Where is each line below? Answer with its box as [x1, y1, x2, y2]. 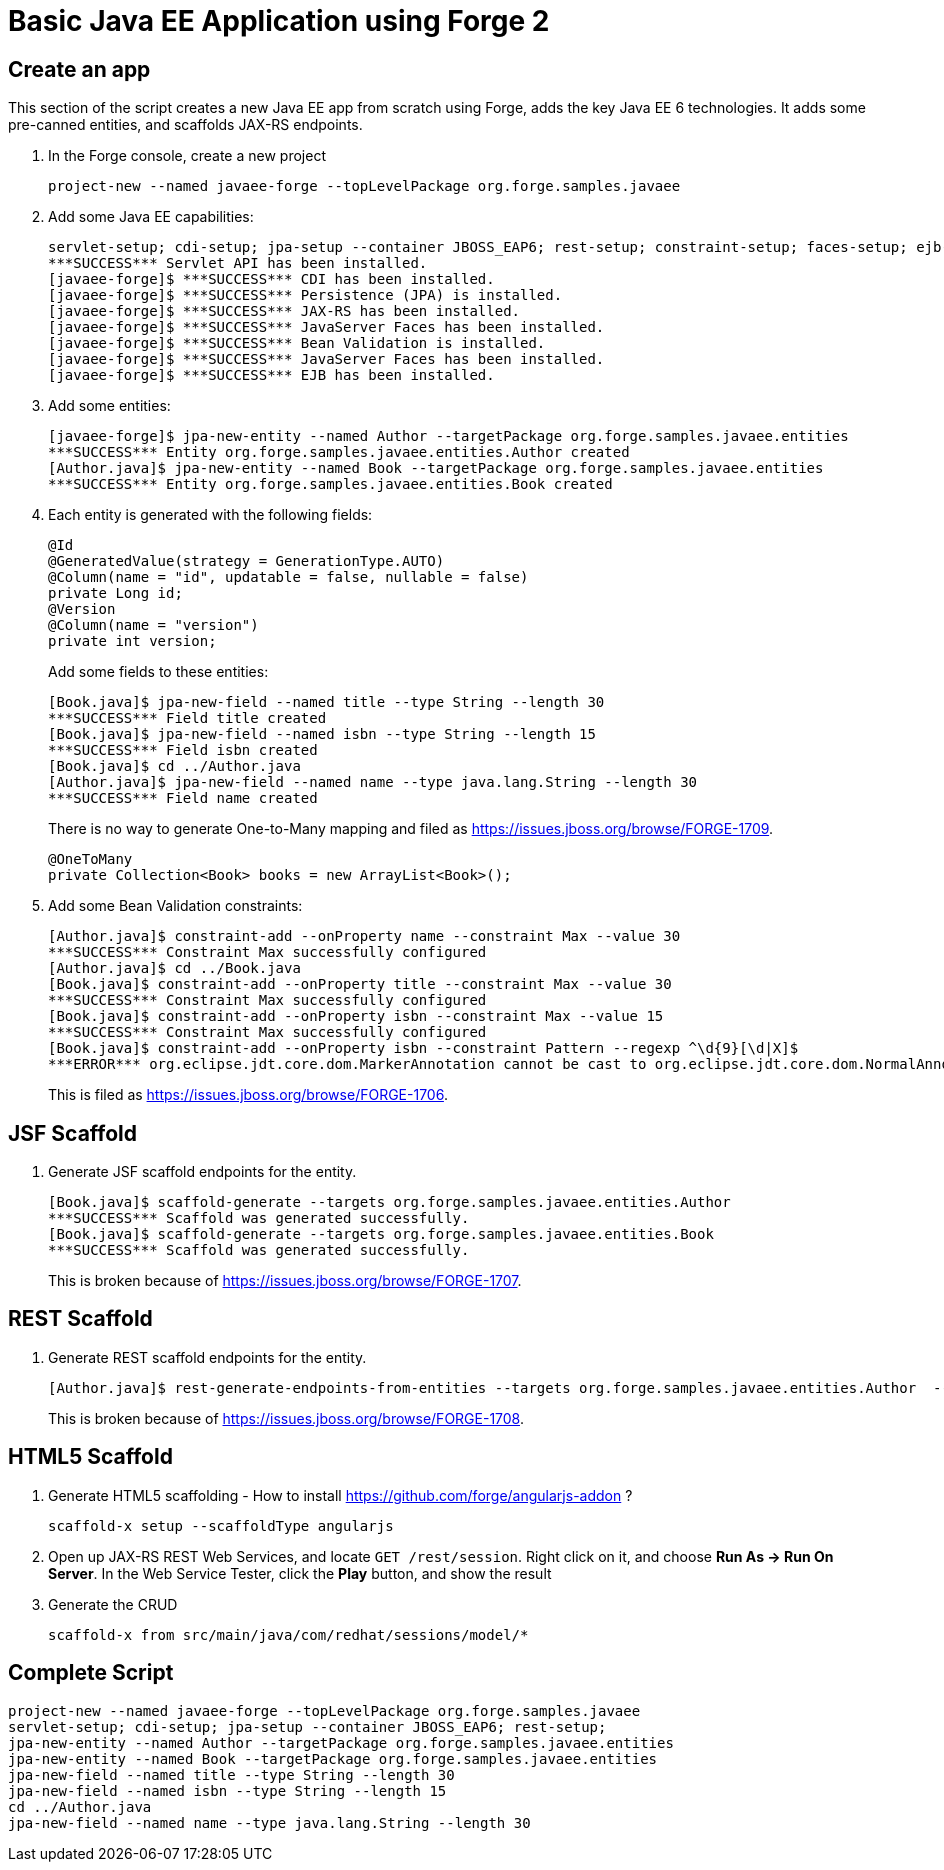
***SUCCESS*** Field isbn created [48, 742, 318, 759]
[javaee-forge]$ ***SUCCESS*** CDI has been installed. [48, 271, 495, 288]
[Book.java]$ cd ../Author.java [48, 758, 301, 775]
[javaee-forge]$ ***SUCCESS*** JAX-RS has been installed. [48, 303, 521, 320]
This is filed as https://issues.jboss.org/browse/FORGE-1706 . [48, 1086, 448, 1104]
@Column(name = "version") [48, 617, 259, 634]
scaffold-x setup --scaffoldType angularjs [48, 1517, 394, 1534]
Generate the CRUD [48, 1595, 178, 1613]
